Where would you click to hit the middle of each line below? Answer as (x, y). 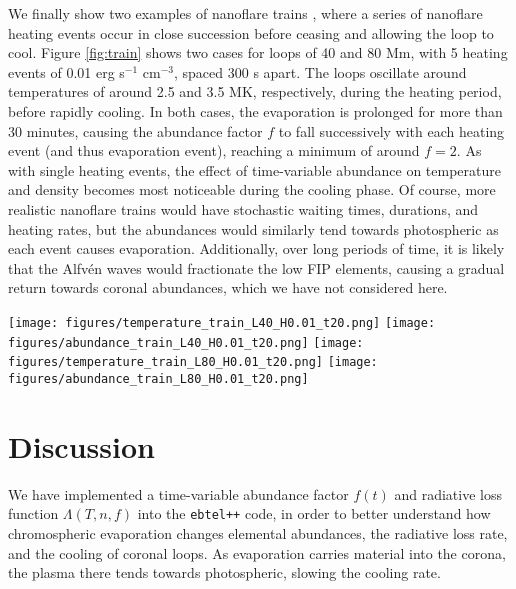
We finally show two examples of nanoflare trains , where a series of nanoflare (245, 13)
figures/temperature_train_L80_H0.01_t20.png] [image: (193, 362)
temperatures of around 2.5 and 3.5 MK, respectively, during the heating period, (255, 91)
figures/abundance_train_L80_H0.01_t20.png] (158, 378)
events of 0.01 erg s (66, 71)
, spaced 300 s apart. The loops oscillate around (320, 71)
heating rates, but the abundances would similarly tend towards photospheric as (253, 228)
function (33, 513)
